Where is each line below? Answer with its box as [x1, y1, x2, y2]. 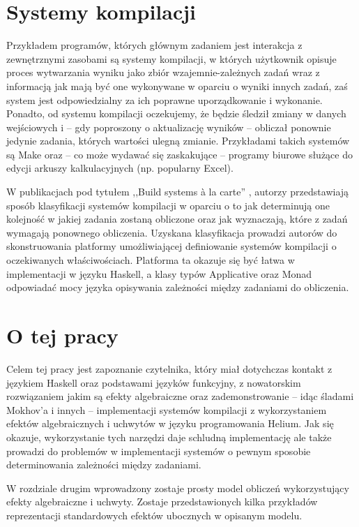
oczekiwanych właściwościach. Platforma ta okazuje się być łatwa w [6, 253, 295, 267]
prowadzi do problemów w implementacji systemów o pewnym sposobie [6, 443, 311, 458]
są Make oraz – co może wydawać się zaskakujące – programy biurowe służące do [6, 147, 353, 161]
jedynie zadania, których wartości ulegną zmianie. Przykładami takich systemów [6, 133, 350, 148]
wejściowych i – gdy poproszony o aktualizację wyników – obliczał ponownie [6, 119, 331, 134]
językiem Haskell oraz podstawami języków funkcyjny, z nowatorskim [6, 375, 301, 389]
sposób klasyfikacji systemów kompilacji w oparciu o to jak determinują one [6, 198, 330, 212]
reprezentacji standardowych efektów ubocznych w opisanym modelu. [6, 507, 303, 522]
